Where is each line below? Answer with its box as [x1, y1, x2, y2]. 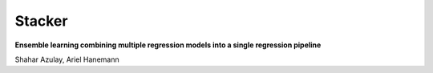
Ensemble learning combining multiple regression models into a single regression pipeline [14, 40, 322, 50]
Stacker [14, 12, 68, 30]
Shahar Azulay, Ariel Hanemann [14, 55, 119, 64]
